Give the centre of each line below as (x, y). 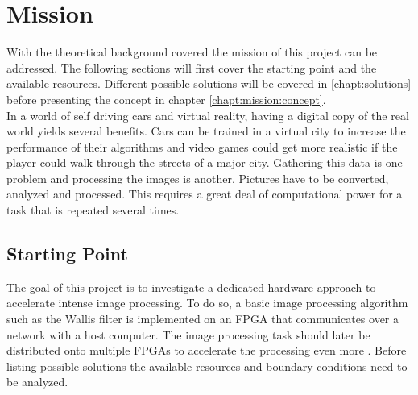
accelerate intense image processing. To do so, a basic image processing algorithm (207, 303)
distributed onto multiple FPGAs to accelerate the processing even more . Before (207, 350)
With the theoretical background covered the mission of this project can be (192, 52)
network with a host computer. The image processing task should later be (188, 334)
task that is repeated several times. (93, 210)
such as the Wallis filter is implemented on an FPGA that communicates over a (203, 319)
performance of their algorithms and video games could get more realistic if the (202, 146)
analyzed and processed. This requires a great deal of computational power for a (205, 194)
